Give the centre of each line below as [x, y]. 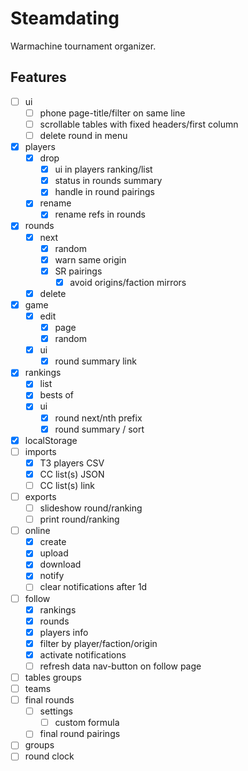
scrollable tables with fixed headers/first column [139, 124]
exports [40, 496]
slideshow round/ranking [91, 508]
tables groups [53, 677]
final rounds [49, 700]
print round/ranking [79, 519]
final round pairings [80, 734]
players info [64, 632]
